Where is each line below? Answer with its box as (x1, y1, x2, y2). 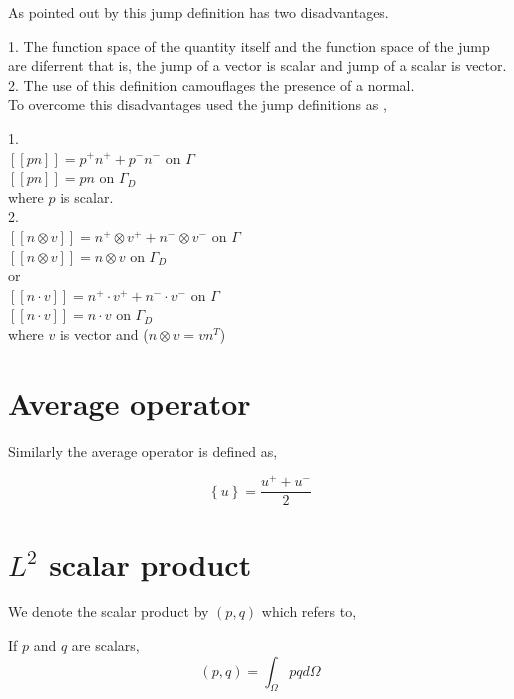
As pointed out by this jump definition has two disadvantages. (8, 2, 389, 22)
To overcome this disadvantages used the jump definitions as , (8, 94, 387, 115)
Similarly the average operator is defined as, (8, 440, 278, 461)
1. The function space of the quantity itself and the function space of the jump (8, 35, 490, 56)
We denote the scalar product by (8, 601, 209, 622)
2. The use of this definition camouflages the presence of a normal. (8, 74, 415, 95)
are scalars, (71, 635, 140, 656)
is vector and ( (59, 323, 149, 344)
